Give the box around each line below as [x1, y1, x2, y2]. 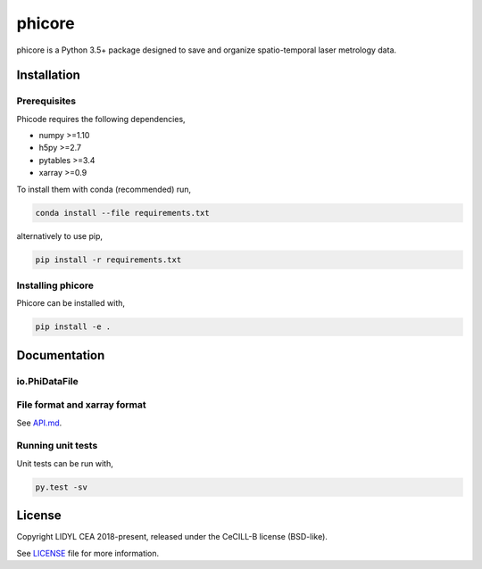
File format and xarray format [16, 399, 146, 411]
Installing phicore [16, 279, 94, 292]
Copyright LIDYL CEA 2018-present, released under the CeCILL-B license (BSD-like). [16, 532, 328, 542]
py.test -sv [35, 482, 88, 492]
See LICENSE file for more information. [16, 548, 160, 558]
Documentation [16, 348, 105, 363]
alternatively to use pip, [16, 230, 103, 241]
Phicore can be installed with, [16, 298, 125, 309]
